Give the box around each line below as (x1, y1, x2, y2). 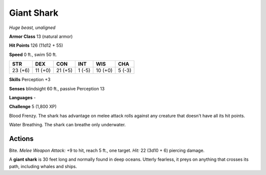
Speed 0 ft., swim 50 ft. (9, 52, 57, 58)
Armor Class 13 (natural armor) (9, 33, 73, 39)
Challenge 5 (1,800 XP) (9, 104, 57, 110)
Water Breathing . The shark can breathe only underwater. (9, 122, 126, 128)
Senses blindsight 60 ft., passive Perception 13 (9, 86, 105, 91)
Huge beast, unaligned (9, 25, 56, 30)
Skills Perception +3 (9, 77, 51, 83)
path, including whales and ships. (9, 163, 77, 169)
